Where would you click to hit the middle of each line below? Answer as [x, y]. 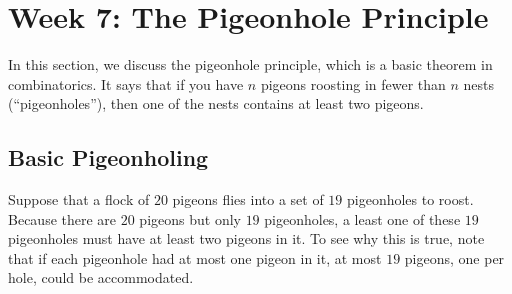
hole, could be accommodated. [101, 277]
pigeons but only [190, 218]
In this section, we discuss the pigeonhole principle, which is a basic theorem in [250, 64]
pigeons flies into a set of [248, 199]
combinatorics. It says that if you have [126, 83]
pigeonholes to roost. [410, 199]
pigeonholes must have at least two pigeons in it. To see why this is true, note [246, 238]
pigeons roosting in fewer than [353, 83]
